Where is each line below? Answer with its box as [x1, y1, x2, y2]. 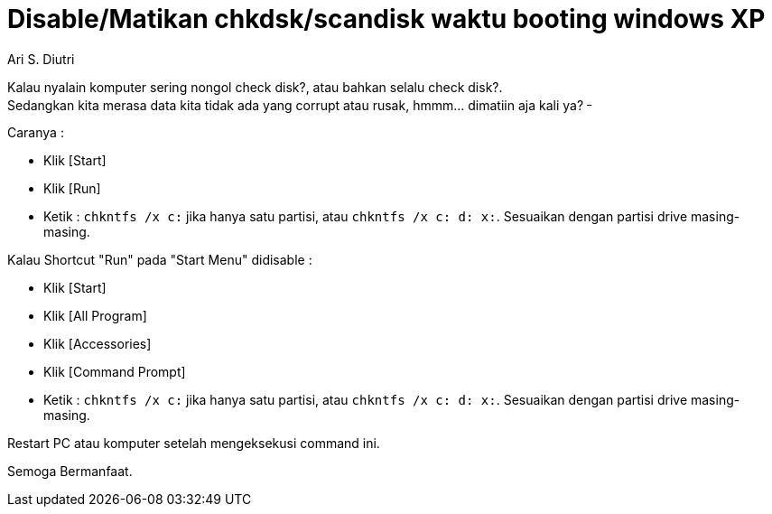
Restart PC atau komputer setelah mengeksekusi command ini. [7, 435, 380, 452]
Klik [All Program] [43, 308, 147, 324]
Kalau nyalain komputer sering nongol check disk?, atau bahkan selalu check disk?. [7, 79, 503, 95]
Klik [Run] [43, 181, 101, 197]
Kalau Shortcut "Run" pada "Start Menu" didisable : [7, 252, 312, 268]
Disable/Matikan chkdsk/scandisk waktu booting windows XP [7, 4, 766, 34]
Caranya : [7, 125, 64, 141]
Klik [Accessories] [43, 336, 152, 352]
